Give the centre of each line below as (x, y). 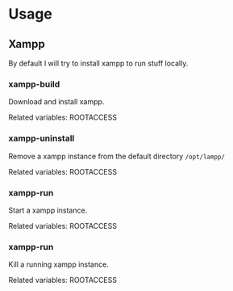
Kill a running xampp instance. (58, 264)
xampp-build (34, 84)
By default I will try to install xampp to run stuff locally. (98, 63)
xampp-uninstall (42, 138)
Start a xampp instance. (48, 210)
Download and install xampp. (56, 102)
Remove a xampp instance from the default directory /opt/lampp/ (117, 156)
